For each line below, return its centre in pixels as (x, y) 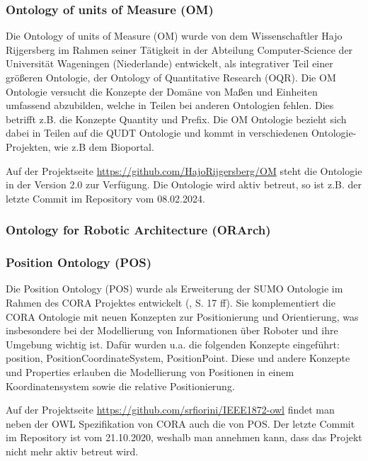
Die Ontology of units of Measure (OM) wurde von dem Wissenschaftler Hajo (174, 36)
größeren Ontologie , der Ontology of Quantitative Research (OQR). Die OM (171, 77)
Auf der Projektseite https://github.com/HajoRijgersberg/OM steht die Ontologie (184, 170)
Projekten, (28, 146)
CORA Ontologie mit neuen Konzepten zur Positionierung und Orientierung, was (182, 316)
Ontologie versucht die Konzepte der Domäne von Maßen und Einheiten (162, 91)
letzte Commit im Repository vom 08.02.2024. (105, 198)
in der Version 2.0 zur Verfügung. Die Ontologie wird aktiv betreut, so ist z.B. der (184, 184)
